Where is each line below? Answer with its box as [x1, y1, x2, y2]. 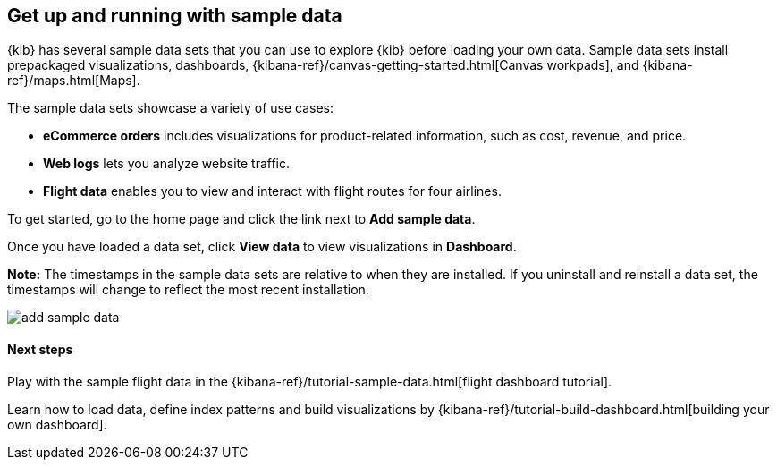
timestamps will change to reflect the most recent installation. [7, 282, 369, 298]
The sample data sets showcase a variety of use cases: [7, 100, 334, 116]
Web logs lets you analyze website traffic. [43, 156, 291, 172]
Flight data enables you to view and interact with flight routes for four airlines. [43, 183, 502, 200]
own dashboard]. [7, 416, 107, 432]
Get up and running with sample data [7, 4, 342, 27]
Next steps [7, 342, 73, 358]
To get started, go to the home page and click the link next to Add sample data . [7, 211, 476, 227]
